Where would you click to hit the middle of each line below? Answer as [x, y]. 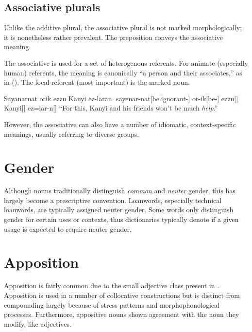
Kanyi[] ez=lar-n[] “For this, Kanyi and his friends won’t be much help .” [111, 108]
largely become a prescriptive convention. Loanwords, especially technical [113, 200]
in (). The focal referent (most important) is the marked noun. [97, 82]
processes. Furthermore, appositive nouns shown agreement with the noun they [122, 314]
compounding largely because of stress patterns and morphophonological [112, 304]
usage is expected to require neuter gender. [68, 229]
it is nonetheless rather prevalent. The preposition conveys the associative [113, 37]
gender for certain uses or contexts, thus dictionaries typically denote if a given [121, 219]
